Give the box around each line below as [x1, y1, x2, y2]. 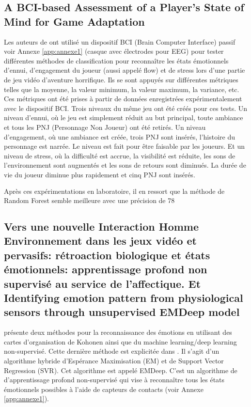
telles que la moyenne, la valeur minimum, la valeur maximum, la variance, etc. [4, 84, 239, 94]
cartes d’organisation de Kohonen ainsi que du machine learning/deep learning [4, 336, 237, 346]
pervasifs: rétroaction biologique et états [4, 247, 210, 262]
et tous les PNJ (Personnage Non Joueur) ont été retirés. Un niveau [4, 122, 206, 132]
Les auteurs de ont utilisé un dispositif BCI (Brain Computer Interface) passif [4, 36, 235, 47]
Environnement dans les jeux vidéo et [4, 233, 197, 248]
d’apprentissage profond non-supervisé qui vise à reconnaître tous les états [4, 375, 225, 385]
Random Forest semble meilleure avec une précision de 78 [4, 195, 175, 205]
